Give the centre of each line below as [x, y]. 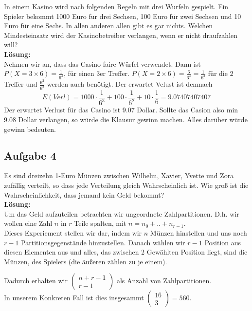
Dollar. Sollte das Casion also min [188, 110]
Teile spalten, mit [100, 223]
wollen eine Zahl [28, 223]
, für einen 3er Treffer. [96, 73]
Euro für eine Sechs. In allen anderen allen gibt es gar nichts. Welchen [108, 26]
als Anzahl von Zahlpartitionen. [164, 281]
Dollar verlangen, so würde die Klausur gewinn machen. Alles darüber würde [133, 119]
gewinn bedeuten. [30, 129]
